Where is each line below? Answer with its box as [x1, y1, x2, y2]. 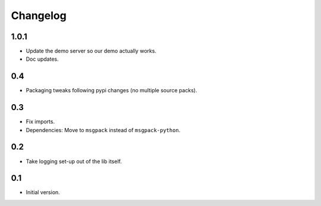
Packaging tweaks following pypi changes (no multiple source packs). [26, 87, 197, 94]
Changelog [11, 9, 67, 22]
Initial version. [26, 189, 61, 196]
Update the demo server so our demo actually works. [26, 48, 157, 55]
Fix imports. [26, 118, 55, 125]
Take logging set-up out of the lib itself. [26, 158, 122, 165]
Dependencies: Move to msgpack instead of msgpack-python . [26, 126, 181, 133]
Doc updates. [26, 55, 59, 63]
